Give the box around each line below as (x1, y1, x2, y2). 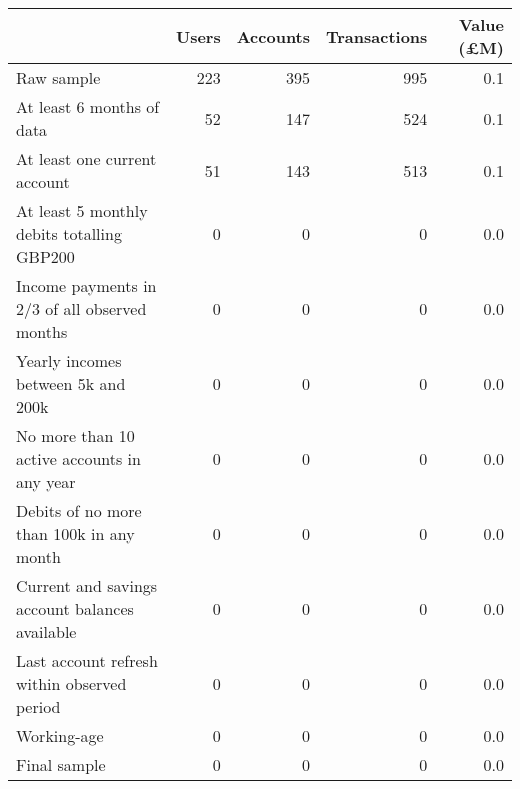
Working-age (16, 724, 104, 747)
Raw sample (16, 66, 101, 89)
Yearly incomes (16, 349, 122, 372)
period (16, 695, 61, 718)
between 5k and (16, 372, 126, 395)
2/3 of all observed (16, 297, 147, 320)
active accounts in (16, 447, 141, 470)
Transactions (326, 24, 428, 48)
